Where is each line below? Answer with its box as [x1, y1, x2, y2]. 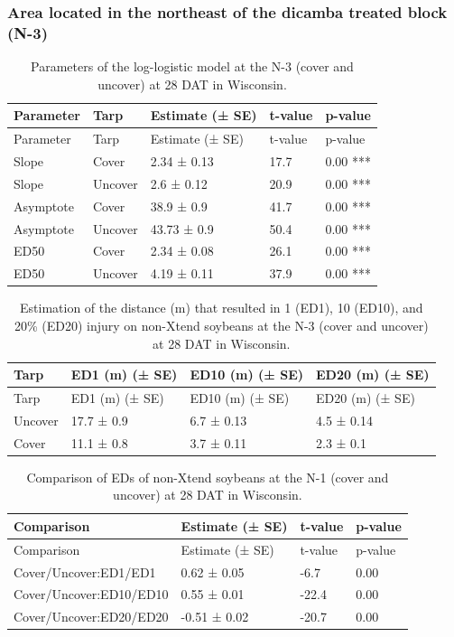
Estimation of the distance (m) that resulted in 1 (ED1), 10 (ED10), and [20, 298, 423, 317]
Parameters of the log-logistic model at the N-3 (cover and [31, 57, 354, 76]
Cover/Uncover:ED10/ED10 [14, 585, 169, 604]
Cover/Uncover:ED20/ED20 [14, 607, 169, 626]
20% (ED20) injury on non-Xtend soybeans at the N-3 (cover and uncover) [14, 315, 429, 334]
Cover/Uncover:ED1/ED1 [14, 562, 156, 581]
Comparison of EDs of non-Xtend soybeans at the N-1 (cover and [26, 467, 389, 486]
